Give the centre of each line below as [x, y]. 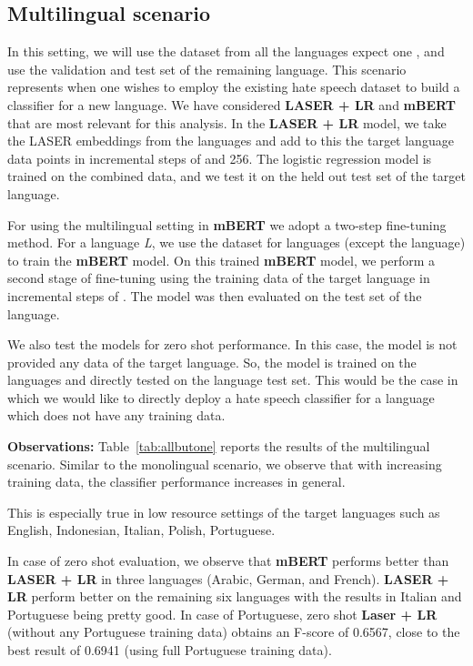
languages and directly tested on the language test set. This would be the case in [233, 380]
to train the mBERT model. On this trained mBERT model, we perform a [221, 260]
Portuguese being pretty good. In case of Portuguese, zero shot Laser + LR [222, 614]
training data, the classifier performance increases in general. [176, 482]
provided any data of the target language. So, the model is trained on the [212, 362]
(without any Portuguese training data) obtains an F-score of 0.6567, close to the [234, 632]
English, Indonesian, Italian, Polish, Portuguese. [141, 530]
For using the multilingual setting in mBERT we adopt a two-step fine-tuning [227, 224]
